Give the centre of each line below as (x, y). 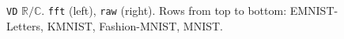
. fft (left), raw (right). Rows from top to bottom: (164, 10)
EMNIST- (314, 10)
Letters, (25, 25)
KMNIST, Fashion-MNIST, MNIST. (135, 25)
